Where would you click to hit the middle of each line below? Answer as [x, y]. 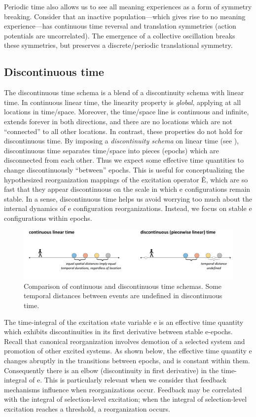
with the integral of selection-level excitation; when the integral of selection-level [126, 399]
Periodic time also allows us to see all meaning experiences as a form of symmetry [128, 6]
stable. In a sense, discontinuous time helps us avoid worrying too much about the [128, 198]
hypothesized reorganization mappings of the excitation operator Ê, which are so [126, 179]
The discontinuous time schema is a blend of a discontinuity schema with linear [124, 92]
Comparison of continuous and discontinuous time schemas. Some [123, 286]
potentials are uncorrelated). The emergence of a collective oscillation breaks [120, 35]
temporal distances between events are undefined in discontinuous [123, 295]
